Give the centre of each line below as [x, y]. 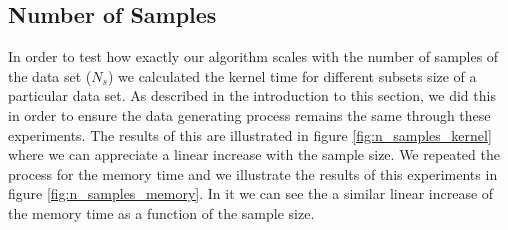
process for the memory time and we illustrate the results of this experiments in [253, 173]
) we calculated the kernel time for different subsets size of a [292, 75]
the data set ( [50, 75]
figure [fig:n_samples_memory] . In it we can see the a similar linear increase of [251, 193]
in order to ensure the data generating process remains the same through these [249, 114]
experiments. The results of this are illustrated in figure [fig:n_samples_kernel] [250, 134]
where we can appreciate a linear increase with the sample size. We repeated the [254, 154]
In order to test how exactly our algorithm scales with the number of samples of [253, 56]
